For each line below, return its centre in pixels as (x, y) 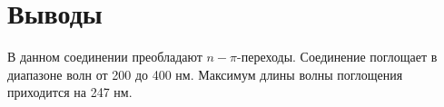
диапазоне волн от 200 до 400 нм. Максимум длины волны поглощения (205, 74)
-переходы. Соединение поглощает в (337, 57)
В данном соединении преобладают (105, 57)
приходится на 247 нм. (70, 92)
